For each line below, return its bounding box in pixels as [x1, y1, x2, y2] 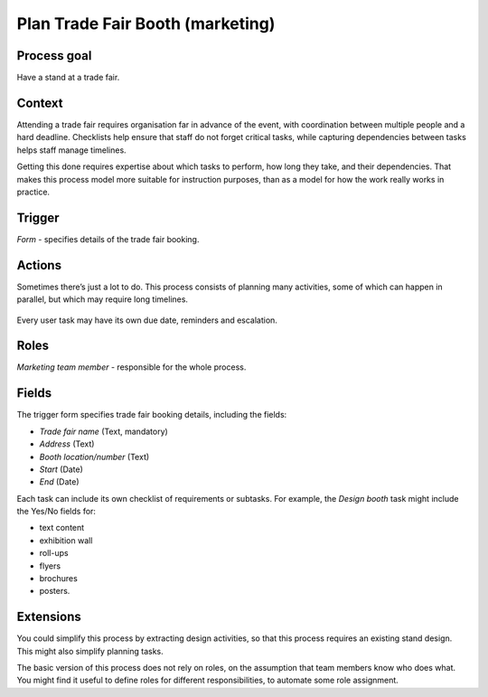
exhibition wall [39, 534, 93, 546]
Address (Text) [39, 438, 95, 449]
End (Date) [39, 476, 80, 487]
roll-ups [39, 548, 69, 559]
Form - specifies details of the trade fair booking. [16, 233, 200, 244]
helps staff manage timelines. [16, 145, 127, 155]
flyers [39, 560, 61, 571]
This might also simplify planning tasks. [16, 645, 164, 656]
